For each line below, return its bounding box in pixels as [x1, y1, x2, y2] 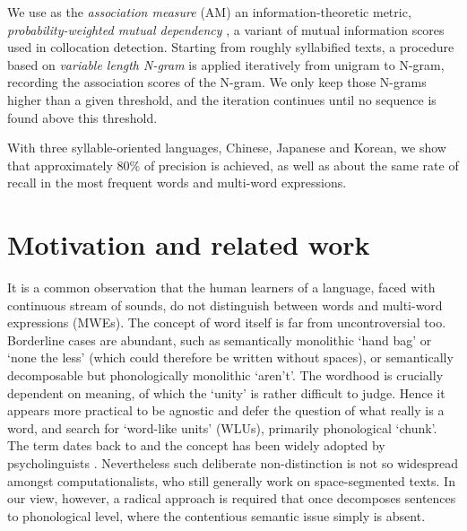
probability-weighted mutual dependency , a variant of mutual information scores [7, 20, 445, 39]
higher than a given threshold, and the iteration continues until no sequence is [7, 90, 437, 109]
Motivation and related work [7, 226, 370, 263]
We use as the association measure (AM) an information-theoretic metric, [7, 3, 411, 21]
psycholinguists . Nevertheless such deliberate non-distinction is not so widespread [7, 454, 458, 472]
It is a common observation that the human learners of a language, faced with [7, 278, 436, 297]
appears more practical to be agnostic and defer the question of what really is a [7, 401, 445, 420]
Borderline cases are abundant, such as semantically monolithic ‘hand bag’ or [7, 330, 432, 349]
